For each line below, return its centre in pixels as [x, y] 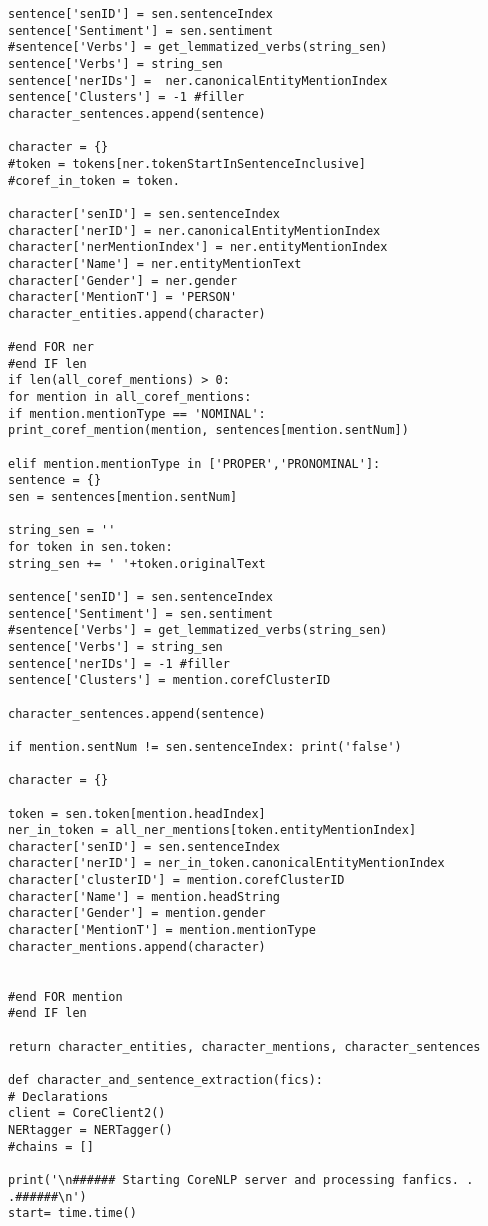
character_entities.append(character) [137, 313]
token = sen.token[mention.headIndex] [137, 813]
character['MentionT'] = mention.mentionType [162, 930]
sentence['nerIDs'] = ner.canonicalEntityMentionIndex [198, 80]
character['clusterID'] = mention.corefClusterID [176, 880]
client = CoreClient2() [87, 1113]
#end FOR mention [65, 996]
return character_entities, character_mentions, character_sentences [244, 1046]
